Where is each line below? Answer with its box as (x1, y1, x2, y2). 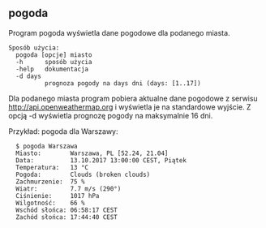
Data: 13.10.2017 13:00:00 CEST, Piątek (15, 156, 187, 165)
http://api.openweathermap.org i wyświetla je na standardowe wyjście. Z (8, 101, 251, 112)
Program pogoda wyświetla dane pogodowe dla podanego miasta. (8, 28, 230, 37)
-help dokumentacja (15, 65, 89, 73)
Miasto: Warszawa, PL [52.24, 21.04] (15, 149, 169, 157)
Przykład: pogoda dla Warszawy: (8, 126, 118, 136)
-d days (15, 72, 42, 80)
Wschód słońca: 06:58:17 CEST (15, 206, 118, 214)
